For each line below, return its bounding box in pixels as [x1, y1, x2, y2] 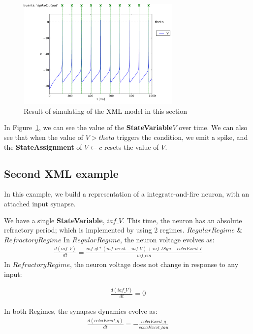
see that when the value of [4, 132, 84, 142]
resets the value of [104, 141, 159, 152]
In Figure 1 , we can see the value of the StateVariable [4, 122, 173, 133]
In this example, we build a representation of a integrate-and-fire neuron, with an [4, 189, 250, 199]
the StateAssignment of [4, 141, 82, 152]
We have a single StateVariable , [4, 215, 105, 225]
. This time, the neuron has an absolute [123, 215, 242, 225]
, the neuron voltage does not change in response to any [69, 259, 239, 269]
